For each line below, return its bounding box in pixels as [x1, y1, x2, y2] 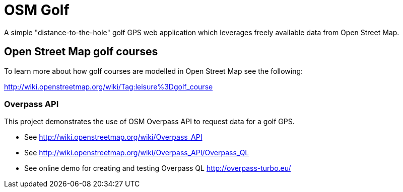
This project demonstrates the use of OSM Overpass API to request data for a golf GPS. [4, 117, 295, 126]
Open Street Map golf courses [4, 45, 158, 58]
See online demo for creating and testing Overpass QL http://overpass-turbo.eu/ [24, 164, 291, 173]
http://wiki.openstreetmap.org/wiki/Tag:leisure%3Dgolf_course [4, 82, 213, 91]
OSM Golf [4, 2, 70, 19]
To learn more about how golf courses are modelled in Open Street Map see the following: [4, 66, 303, 75]
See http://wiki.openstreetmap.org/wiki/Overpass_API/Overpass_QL [24, 148, 249, 157]
